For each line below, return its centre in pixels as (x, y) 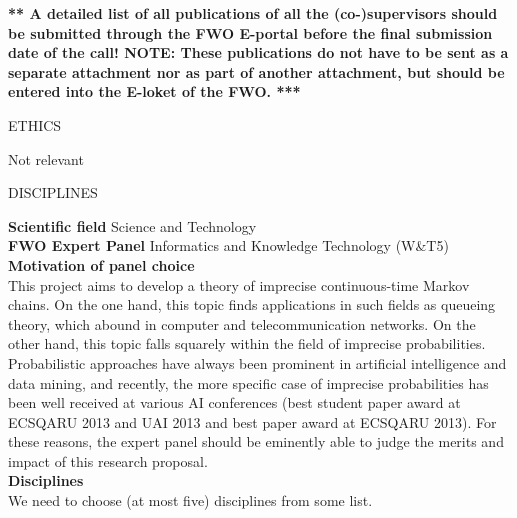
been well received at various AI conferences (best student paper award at (234, 402)
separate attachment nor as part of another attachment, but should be (256, 71)
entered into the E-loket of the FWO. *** (154, 91)
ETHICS (35, 124)
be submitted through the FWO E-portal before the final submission (250, 32)
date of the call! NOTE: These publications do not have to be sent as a (258, 52)
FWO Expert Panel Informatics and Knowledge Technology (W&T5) (228, 245)
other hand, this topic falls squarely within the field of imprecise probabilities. (247, 343)
